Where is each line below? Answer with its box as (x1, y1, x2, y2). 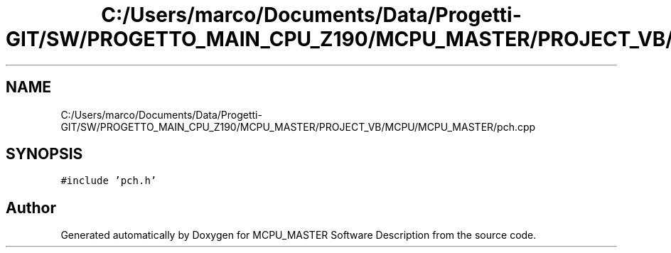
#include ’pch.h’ (60, 175, 157, 187)
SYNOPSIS (6, 145, 83, 163)
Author (6, 198, 56, 217)
